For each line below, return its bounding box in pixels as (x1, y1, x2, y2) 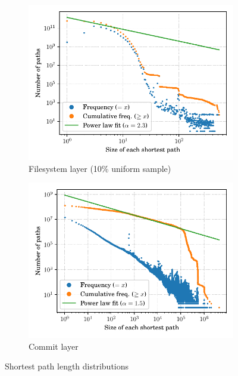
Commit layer (29, 340, 79, 352)
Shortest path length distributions (5, 360, 129, 372)
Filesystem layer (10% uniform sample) (29, 162, 171, 174)
